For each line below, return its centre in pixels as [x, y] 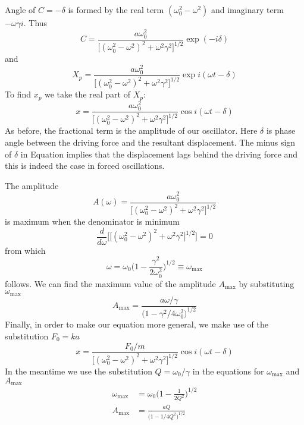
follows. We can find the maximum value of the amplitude [110, 283]
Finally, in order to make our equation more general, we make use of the [137, 324]
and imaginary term [247, 10]
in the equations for [228, 371]
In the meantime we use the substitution [79, 371]
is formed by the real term [116, 10]
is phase [281, 130]
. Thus [35, 23]
